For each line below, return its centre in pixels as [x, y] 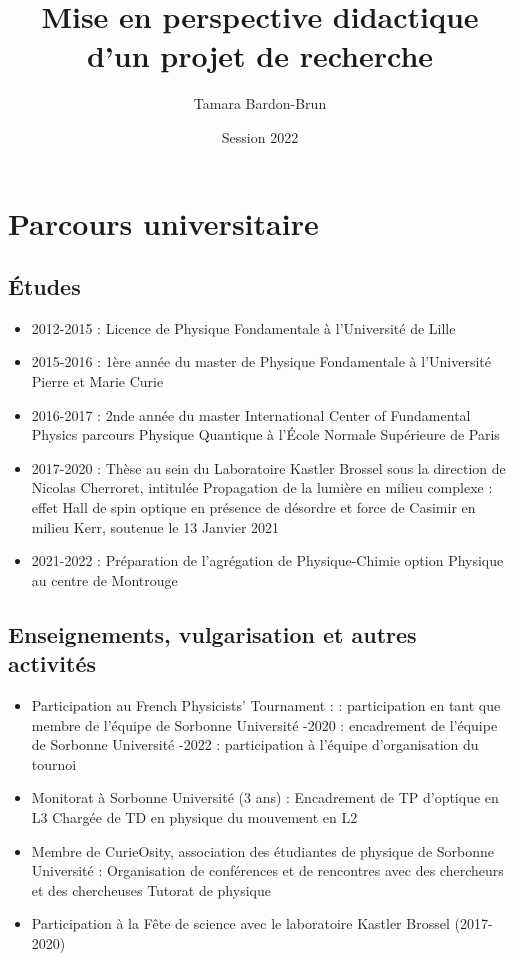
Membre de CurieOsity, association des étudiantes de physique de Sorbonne [262, 850]
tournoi [54, 763]
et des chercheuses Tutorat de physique [151, 889]
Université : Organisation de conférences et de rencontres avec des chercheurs [267, 870]
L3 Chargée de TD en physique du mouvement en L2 [194, 816]
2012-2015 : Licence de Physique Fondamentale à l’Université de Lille [243, 327]
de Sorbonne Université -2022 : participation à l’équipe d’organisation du [255, 744]
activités [52, 663]
